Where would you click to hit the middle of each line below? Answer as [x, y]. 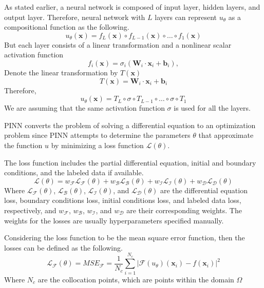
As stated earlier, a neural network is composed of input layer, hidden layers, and [132, 7]
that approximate [226, 135]
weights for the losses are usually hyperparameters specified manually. [114, 220]
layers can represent [186, 17]
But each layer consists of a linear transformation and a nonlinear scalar [118, 44]
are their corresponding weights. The [184, 210]
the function [23, 145]
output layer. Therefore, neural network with [75, 17]
